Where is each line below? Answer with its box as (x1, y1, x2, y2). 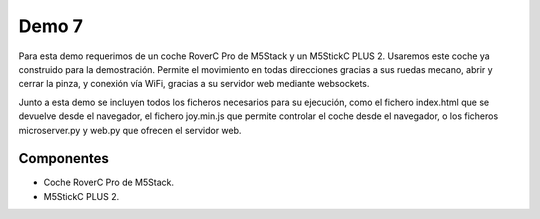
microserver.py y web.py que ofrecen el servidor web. (18, 124, 242, 136)
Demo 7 (18, 15, 84, 37)
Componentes (18, 150, 110, 167)
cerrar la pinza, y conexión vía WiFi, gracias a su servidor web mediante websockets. (18, 78, 370, 90)
